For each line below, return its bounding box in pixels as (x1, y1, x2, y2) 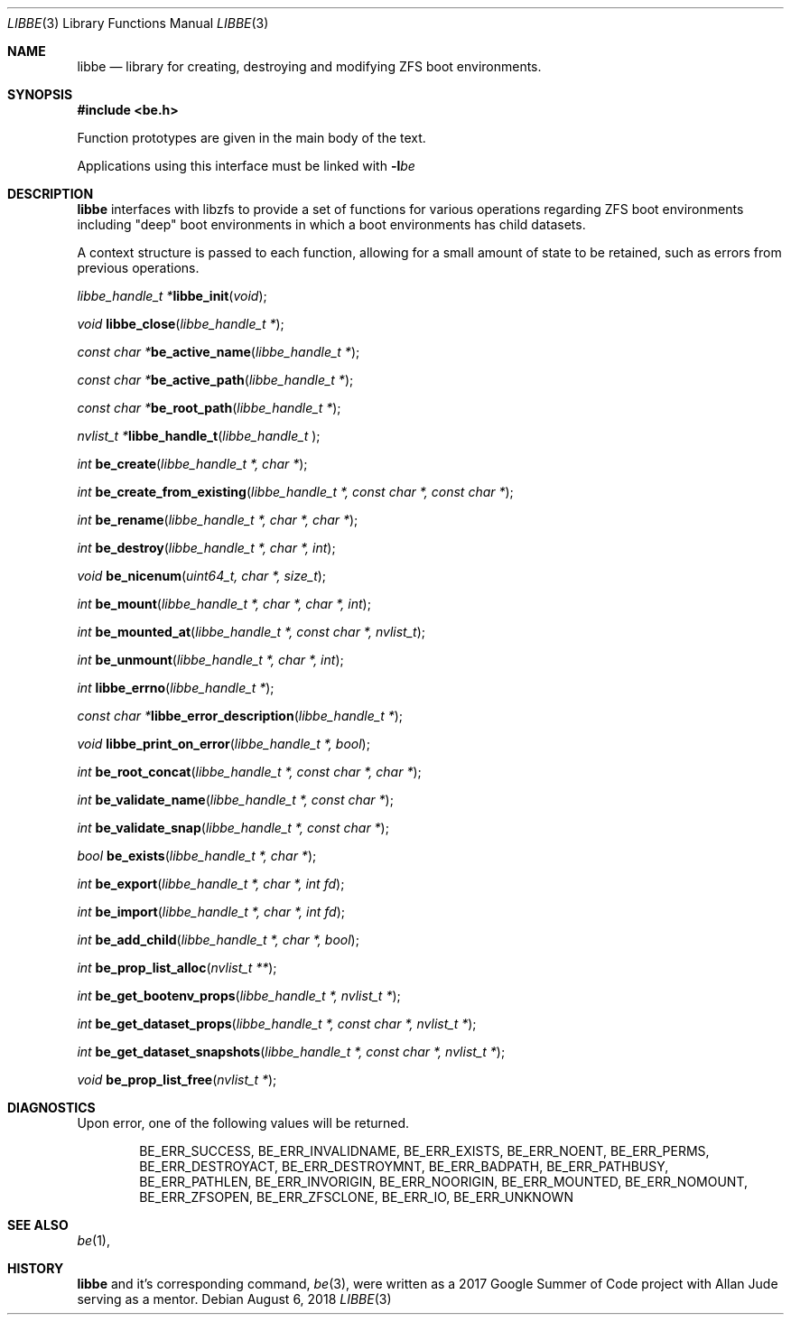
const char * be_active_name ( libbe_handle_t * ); (77, 344, 360, 359)
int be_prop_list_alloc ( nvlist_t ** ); (77, 960, 277, 975)
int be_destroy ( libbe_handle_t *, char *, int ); (77, 540, 336, 555)
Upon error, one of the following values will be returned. (77, 1115, 410, 1131)
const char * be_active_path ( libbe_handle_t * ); (77, 372, 354, 387)
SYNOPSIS (7, 87, 73, 102)
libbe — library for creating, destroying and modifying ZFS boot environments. (77, 59, 542, 74)
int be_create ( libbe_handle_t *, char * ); (77, 456, 308, 471)
